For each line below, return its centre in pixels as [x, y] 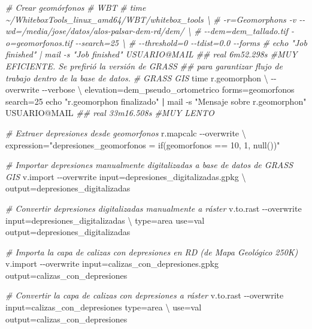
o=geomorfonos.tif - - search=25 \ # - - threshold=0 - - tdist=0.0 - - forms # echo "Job [156, 42]
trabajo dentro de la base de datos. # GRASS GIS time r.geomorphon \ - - [141, 77]
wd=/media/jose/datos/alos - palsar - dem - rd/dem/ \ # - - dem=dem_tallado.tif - [150, 31]
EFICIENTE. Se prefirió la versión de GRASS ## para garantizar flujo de [144, 66]
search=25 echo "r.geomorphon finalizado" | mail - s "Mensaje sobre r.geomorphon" [156, 101]
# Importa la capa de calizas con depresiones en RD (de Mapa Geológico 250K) [152, 252]
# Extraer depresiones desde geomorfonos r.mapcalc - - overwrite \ [126, 132]
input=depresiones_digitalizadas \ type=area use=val [105, 220]
